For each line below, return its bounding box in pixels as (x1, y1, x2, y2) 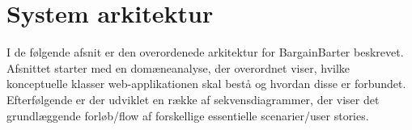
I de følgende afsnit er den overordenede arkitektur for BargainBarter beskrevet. (6, 44, 404, 61)
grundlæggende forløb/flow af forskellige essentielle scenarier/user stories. (6, 107, 369, 124)
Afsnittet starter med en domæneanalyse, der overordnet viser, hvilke (6, 59, 350, 76)
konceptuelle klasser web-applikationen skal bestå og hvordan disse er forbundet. (6, 75, 406, 92)
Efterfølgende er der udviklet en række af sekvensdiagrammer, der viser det (6, 90, 380, 107)
